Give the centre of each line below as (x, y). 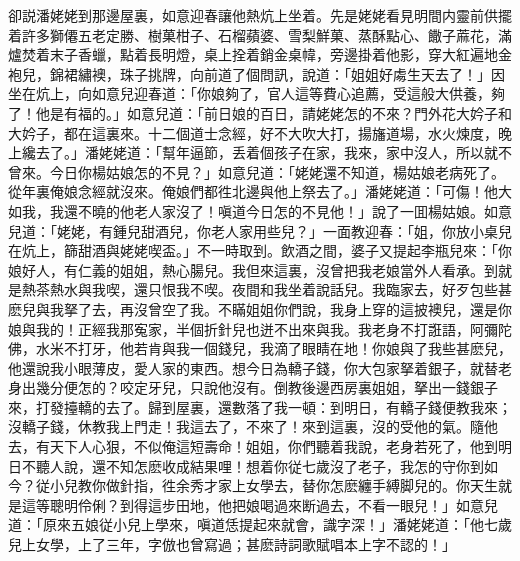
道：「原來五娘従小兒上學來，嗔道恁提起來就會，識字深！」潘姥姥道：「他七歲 (260, 524)
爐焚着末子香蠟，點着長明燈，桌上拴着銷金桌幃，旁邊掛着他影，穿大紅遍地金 (260, 54)
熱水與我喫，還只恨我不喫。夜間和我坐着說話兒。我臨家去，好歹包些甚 (280, 289)
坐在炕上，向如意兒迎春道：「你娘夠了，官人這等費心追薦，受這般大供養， (249, 93)
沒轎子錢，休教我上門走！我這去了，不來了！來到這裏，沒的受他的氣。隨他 (253, 426)
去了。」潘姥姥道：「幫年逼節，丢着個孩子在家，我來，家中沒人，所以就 (266, 152)
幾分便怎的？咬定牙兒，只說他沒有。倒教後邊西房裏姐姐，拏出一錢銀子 (266, 387)
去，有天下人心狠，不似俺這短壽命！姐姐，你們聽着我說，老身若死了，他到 (253, 446)
